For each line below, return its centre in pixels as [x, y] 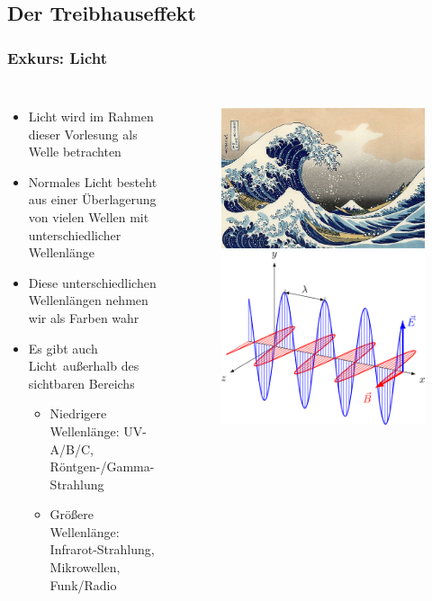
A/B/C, [72, 449]
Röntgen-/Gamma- [102, 466]
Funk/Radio [83, 584]
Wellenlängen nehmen [88, 300]
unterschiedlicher [75, 234]
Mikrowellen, [85, 567]
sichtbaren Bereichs [81, 383]
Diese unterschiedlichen [92, 282]
